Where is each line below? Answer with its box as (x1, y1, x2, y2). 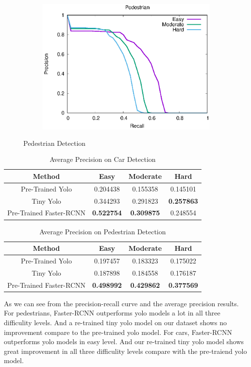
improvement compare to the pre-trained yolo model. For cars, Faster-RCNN (4, 327, 232, 337)
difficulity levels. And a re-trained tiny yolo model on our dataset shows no (4, 317, 227, 327)
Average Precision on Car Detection (50, 154, 156, 164)
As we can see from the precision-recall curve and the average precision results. (4, 298, 239, 308)
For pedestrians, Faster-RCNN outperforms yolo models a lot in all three (4, 308, 220, 318)
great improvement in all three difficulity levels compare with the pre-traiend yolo (4, 346, 247, 356)
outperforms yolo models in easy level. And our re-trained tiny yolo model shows (4, 336, 244, 347)
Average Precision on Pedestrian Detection (39, 226, 166, 236)
